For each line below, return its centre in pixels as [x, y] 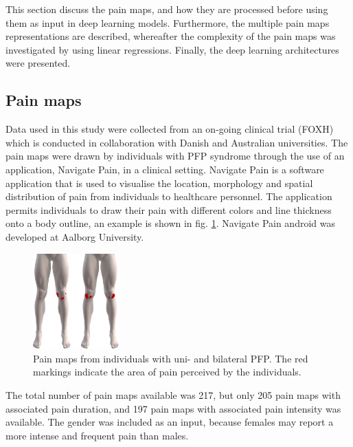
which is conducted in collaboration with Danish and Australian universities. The [177, 142]
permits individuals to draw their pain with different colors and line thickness [169, 209]
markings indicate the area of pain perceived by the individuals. [167, 372]
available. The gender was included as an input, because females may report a [170, 422]
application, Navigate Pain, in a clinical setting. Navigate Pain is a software [165, 169]
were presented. [38, 63]
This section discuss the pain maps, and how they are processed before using [167, 9]
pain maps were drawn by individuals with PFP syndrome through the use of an [175, 156]
